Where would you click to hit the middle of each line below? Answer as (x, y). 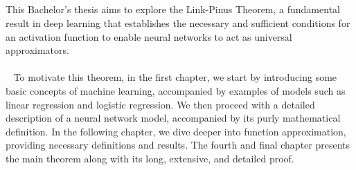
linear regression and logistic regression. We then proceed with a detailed (160, 104)
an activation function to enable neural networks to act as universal (149, 36)
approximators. (37, 50)
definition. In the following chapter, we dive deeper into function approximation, (176, 131)
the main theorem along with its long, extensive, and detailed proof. (150, 158)
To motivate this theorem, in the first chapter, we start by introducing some (175, 77)
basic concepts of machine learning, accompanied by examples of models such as (176, 90)
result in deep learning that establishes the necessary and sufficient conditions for (178, 22)
